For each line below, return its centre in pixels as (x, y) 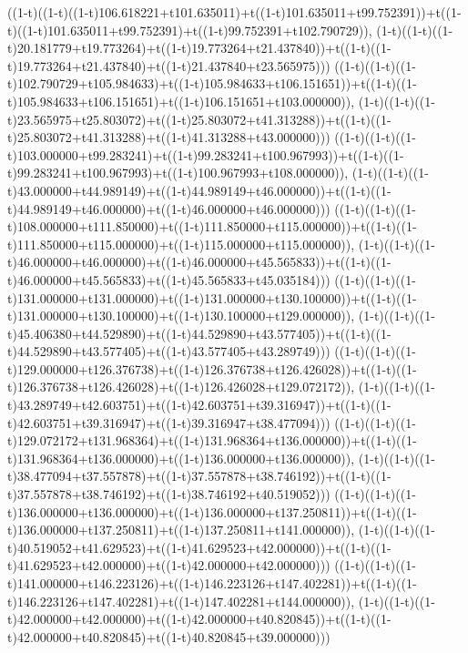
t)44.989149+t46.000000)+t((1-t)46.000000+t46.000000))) (169, 208)
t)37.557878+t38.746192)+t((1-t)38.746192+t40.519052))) (169, 494)
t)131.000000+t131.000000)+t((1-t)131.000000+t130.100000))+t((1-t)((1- (212, 297)
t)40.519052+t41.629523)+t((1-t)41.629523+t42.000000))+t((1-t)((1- (199, 547)
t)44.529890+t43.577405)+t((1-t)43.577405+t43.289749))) (169, 351)
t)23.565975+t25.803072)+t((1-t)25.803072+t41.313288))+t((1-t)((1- (199, 119)
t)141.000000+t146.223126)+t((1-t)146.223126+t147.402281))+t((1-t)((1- (212, 583)
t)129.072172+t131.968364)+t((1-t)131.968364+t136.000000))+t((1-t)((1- (212, 440)
